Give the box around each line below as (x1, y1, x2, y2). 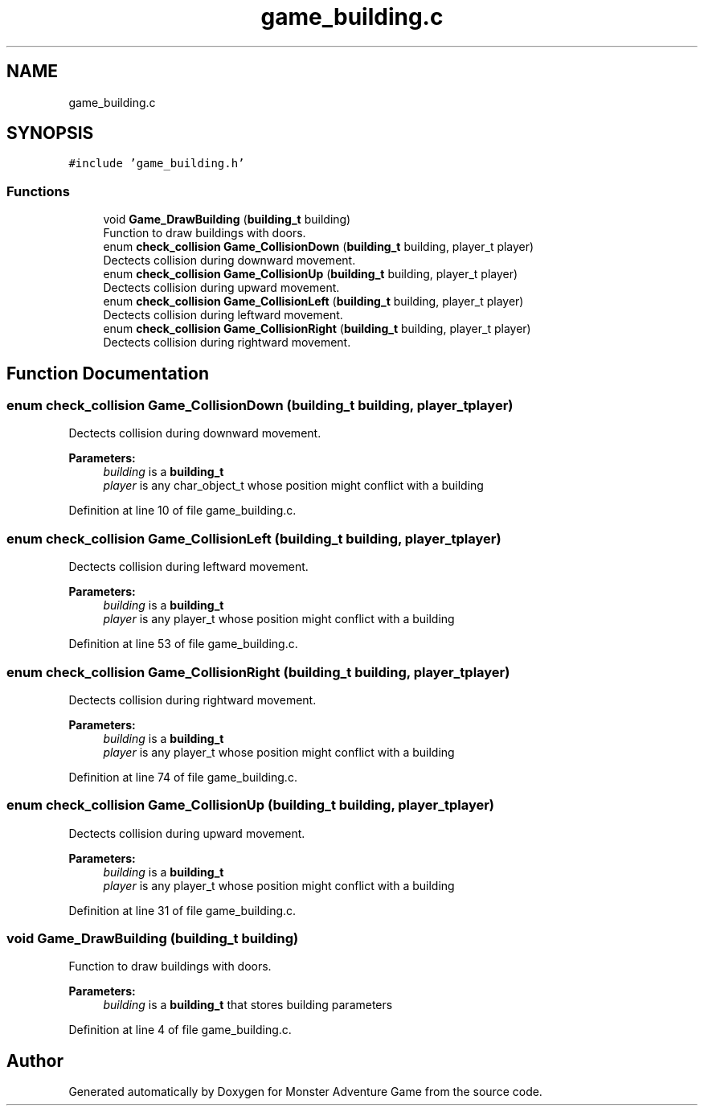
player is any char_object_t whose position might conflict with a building (103, 478, 484, 493)
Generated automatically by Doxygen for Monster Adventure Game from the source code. (68, 1085, 542, 1099)
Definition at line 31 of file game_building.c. (68, 903, 297, 917)
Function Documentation (6, 363, 209, 384)
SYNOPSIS (6, 123, 94, 144)
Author (6, 1050, 63, 1071)
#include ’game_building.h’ (68, 157, 245, 170)
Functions (6, 183, 70, 199)
